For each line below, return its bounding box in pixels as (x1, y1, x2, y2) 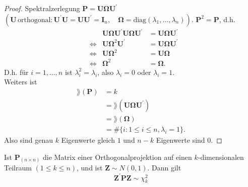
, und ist (77, 162, 103, 173)
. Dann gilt (147, 162, 181, 173)
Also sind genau (4, 135, 53, 145)
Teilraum (4, 162, 32, 173)
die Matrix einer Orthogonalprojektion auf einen (42, 151, 192, 162)
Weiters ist (4, 76, 37, 87)
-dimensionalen (198, 151, 244, 162)
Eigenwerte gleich (61, 135, 115, 145)
